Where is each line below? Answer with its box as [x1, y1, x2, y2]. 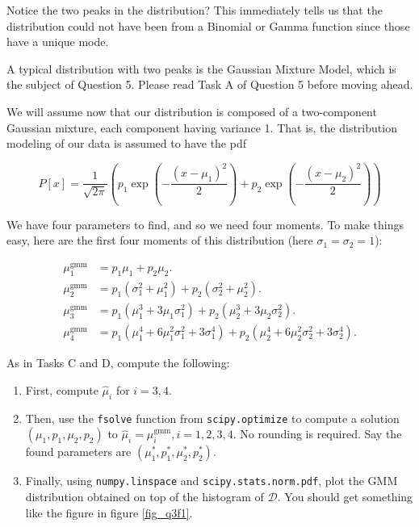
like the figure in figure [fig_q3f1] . [25, 504, 193, 521]
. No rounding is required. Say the [233, 425, 402, 442]
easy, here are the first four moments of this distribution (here [6, 232, 313, 249]
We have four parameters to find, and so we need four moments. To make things [6, 215, 404, 232]
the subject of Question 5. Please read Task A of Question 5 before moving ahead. [6, 76, 413, 93]
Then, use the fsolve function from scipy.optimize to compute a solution [25, 409, 400, 426]
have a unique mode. [6, 33, 109, 50]
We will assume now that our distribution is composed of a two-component [6, 102, 377, 119]
